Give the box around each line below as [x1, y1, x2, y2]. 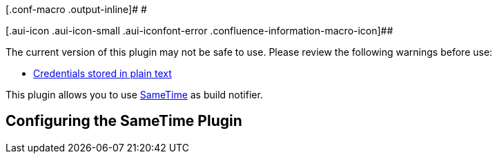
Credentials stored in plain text [33, 67, 172, 79]
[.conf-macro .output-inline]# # [6, 3, 147, 15]
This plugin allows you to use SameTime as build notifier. [6, 89, 263, 100]
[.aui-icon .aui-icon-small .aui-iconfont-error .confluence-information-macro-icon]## [6, 25, 393, 36]
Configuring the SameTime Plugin [6, 112, 242, 130]
